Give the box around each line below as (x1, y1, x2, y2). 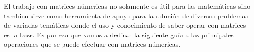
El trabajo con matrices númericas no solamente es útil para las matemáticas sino (4, 1, 251, 11)
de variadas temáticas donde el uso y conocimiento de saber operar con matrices (4, 20, 246, 30)
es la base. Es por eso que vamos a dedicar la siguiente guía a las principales (4, 29, 234, 39)
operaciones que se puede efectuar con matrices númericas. (4, 39, 181, 49)
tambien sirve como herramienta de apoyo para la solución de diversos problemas (4, 10, 249, 20)
